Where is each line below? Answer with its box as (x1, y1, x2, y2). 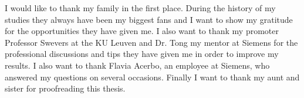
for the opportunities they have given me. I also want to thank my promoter (5, 25, 279, 37)
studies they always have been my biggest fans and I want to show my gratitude (5, 13, 293, 25)
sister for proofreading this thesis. (5, 82, 126, 94)
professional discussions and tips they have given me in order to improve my (5, 48, 279, 60)
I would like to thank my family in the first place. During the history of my (5, 2, 276, 13)
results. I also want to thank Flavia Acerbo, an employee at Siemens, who (5, 59, 270, 71)
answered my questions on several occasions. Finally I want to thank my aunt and (5, 70, 300, 83)
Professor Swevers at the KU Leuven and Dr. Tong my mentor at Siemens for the (5, 36, 298, 48)
